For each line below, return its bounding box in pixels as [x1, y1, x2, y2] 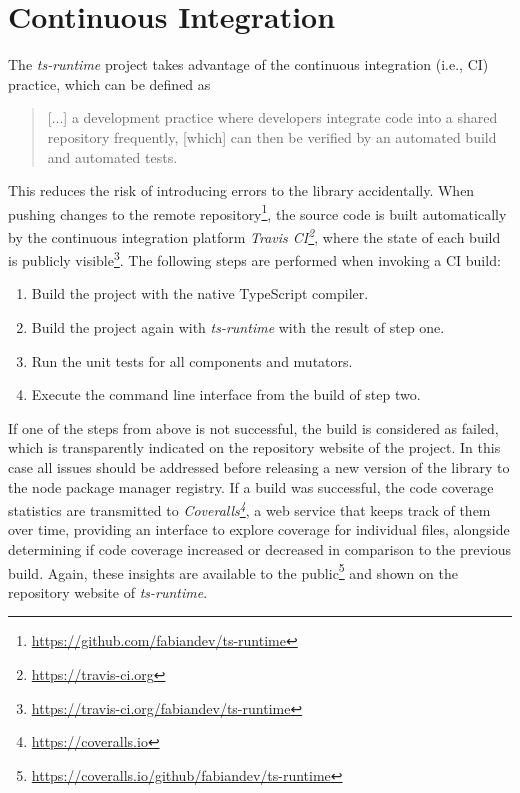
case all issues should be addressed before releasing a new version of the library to [8, 457, 510, 477]
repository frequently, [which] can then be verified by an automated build [47, 126, 497, 147]
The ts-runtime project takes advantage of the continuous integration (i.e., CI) [8, 54, 489, 75]
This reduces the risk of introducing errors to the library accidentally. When [8, 180, 475, 201]
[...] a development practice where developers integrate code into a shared [47, 107, 498, 128]
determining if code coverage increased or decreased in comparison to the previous [8, 539, 511, 560]
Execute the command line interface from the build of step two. [31, 384, 421, 405]
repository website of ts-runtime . [8, 581, 208, 602]
